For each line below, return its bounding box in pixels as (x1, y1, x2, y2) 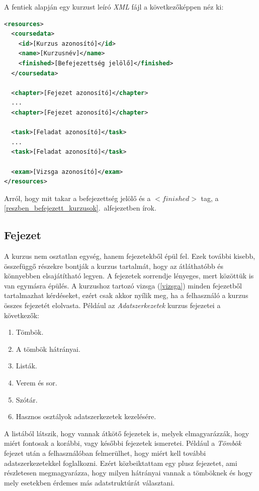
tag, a (201, 192, 219, 203)
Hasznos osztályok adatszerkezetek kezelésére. (16, 411, 156, 422)
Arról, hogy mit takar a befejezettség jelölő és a (4, 192, 151, 203)
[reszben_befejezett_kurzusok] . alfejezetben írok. (4, 203, 156, 213)
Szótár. (16, 394, 38, 405)
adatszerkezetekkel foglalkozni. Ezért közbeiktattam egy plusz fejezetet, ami (4, 457, 237, 468)
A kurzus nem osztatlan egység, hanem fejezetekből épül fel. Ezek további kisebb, (4, 251, 255, 261)
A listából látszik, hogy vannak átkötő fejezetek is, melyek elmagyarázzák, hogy (4, 428, 249, 438)
